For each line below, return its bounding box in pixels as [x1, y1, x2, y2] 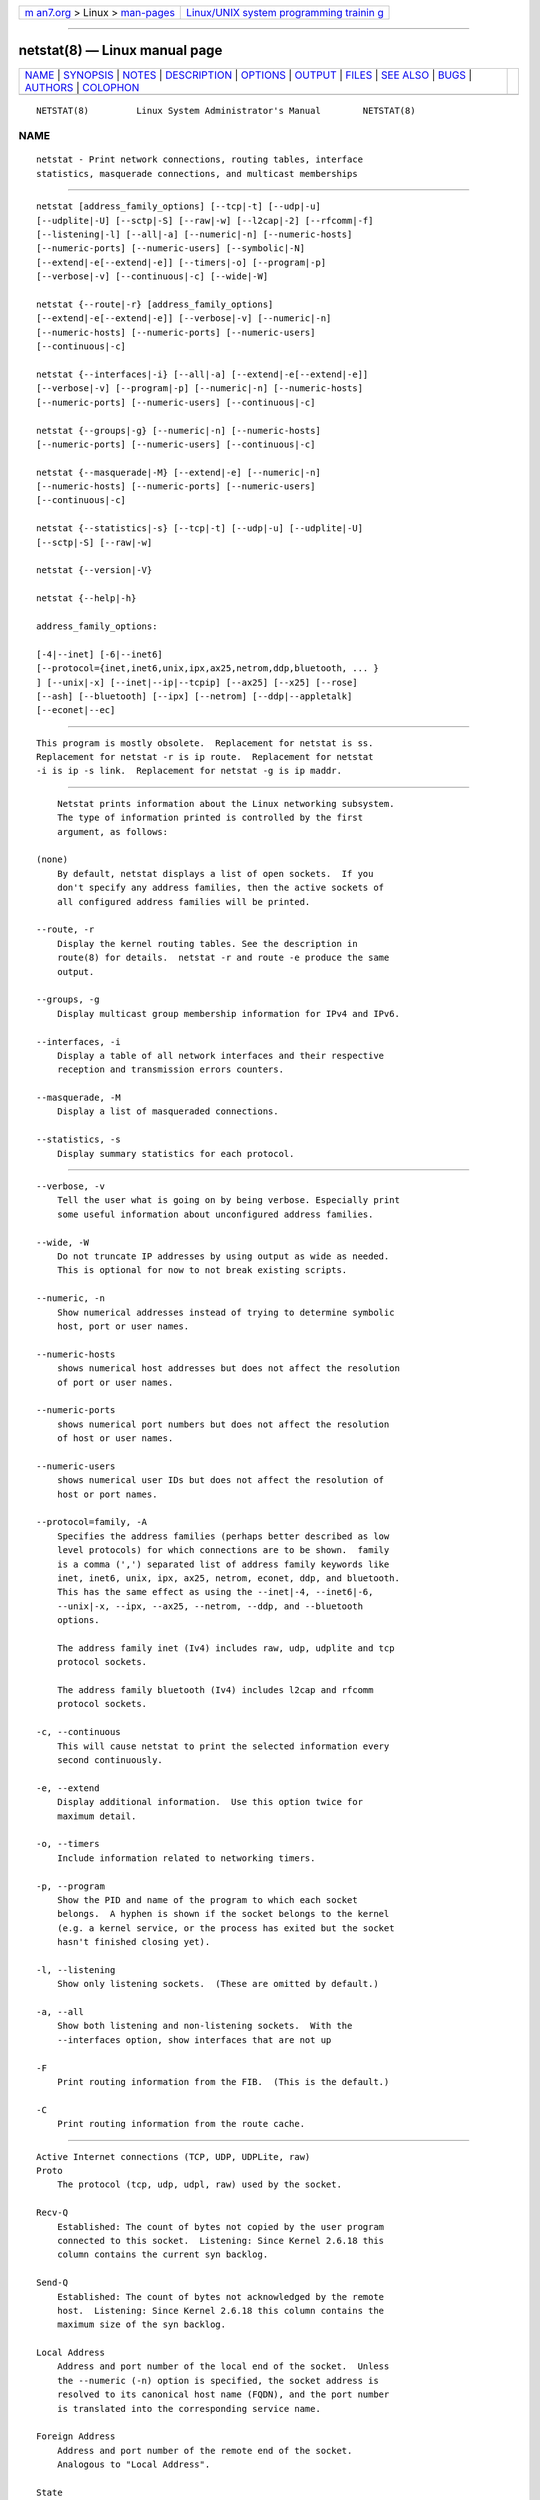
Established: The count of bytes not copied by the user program [56, 2221, 385, 2232]
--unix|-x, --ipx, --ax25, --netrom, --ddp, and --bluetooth [56, 1600, 364, 1612]
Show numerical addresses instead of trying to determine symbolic [56, 1306, 395, 1318]
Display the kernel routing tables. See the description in [56, 938, 359, 949]
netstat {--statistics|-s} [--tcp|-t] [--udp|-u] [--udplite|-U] [36, 523, 364, 534]
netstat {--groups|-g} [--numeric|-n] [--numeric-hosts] [36, 425, 322, 436]
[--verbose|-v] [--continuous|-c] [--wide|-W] [36, 271, 269, 282]
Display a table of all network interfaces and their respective [56, 1050, 385, 1061]
